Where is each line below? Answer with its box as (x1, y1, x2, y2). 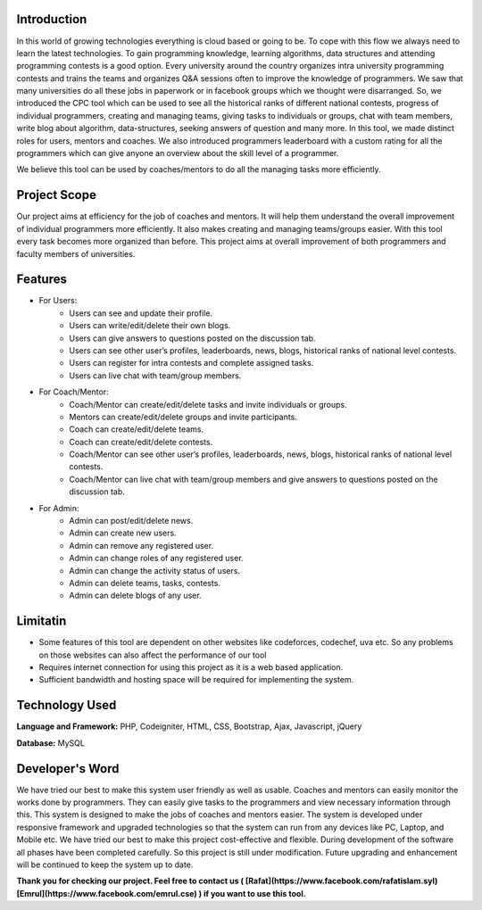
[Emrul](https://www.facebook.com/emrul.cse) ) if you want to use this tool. (16, 888, 307, 898)
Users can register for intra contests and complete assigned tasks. (69, 358, 314, 368)
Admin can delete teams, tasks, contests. (69, 578, 220, 588)
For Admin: (38, 502, 79, 513)
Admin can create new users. (69, 527, 178, 539)
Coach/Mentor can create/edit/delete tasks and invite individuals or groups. (69, 399, 347, 409)
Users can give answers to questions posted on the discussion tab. (69, 333, 316, 343)
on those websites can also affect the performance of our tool (38, 649, 267, 660)
